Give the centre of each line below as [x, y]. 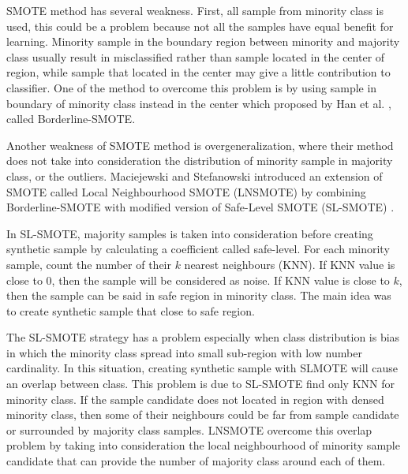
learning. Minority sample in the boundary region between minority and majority [203, 41]
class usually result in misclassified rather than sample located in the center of [196, 56]
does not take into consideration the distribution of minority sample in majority [200, 160]
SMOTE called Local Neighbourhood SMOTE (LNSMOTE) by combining [186, 191]
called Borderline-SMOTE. [71, 119]
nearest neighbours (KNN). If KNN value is [290, 264]
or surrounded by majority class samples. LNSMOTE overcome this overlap [189, 429]
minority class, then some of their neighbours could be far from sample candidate [203, 414]
